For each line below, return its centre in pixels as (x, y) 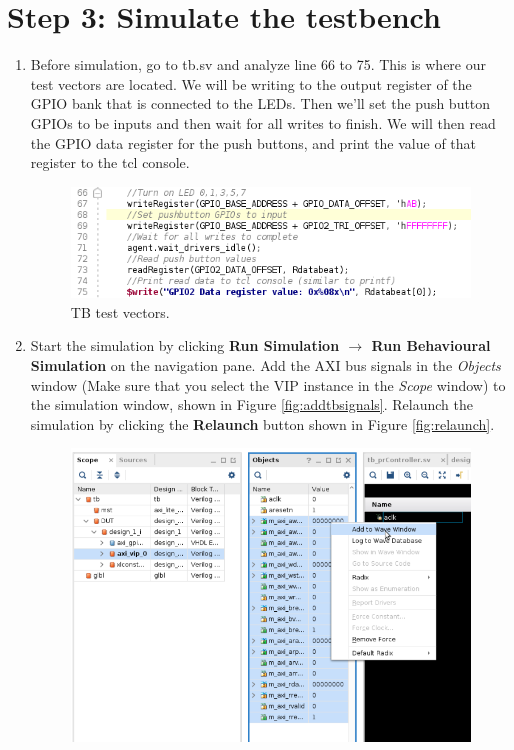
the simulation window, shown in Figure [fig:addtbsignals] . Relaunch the (251, 404)
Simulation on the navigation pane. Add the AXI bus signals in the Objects (265, 364)
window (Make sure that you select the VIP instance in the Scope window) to (268, 384)
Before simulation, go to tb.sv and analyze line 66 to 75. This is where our (258, 64)
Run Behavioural (431, 345)
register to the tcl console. (110, 162)
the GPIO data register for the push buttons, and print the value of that (253, 142)
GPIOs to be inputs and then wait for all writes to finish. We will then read (263, 122)
